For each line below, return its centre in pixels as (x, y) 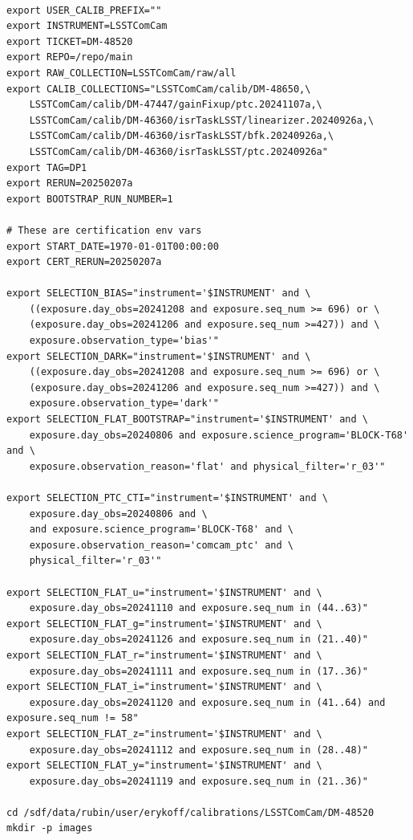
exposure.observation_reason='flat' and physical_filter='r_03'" (207, 466)
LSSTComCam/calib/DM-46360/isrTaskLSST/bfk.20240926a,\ (182, 136)
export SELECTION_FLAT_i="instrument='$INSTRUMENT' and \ (164, 687)
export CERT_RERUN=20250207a (84, 262)
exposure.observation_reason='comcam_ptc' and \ (161, 545)
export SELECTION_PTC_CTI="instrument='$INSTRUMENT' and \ (167, 498)
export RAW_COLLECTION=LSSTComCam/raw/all (121, 73)
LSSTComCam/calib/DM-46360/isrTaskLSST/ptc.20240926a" (178, 151)
